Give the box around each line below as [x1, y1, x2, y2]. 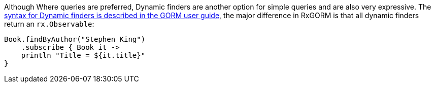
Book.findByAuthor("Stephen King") [4, 35, 146, 43]
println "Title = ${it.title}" [21, 51, 146, 59]
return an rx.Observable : [4, 20, 94, 28]
